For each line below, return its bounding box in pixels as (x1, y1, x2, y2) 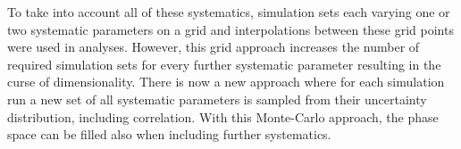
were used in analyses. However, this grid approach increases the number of (7, 37, 420, 56)
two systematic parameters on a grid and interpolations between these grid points (7, 20, 454, 38)
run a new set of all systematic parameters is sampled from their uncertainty (7, 89, 427, 108)
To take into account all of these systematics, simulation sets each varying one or (7, 3, 450, 21)
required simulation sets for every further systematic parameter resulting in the (7, 54, 441, 73)
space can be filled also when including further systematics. (7, 125, 331, 144)
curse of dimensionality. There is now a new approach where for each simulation (7, 72, 445, 91)
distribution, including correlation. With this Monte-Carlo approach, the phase (7, 107, 439, 126)
